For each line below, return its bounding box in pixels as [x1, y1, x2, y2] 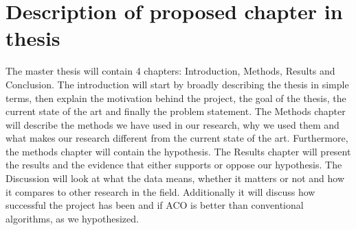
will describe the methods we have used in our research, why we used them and [5, 117, 340, 131]
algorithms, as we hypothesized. [5, 211, 139, 225]
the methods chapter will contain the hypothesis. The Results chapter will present [5, 144, 351, 158]
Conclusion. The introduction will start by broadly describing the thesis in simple [5, 77, 349, 91]
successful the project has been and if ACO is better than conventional [5, 198, 304, 212]
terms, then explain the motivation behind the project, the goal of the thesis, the [5, 90, 346, 105]
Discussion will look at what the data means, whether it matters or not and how [5, 171, 345, 186]
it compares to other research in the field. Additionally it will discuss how [5, 184, 315, 199]
